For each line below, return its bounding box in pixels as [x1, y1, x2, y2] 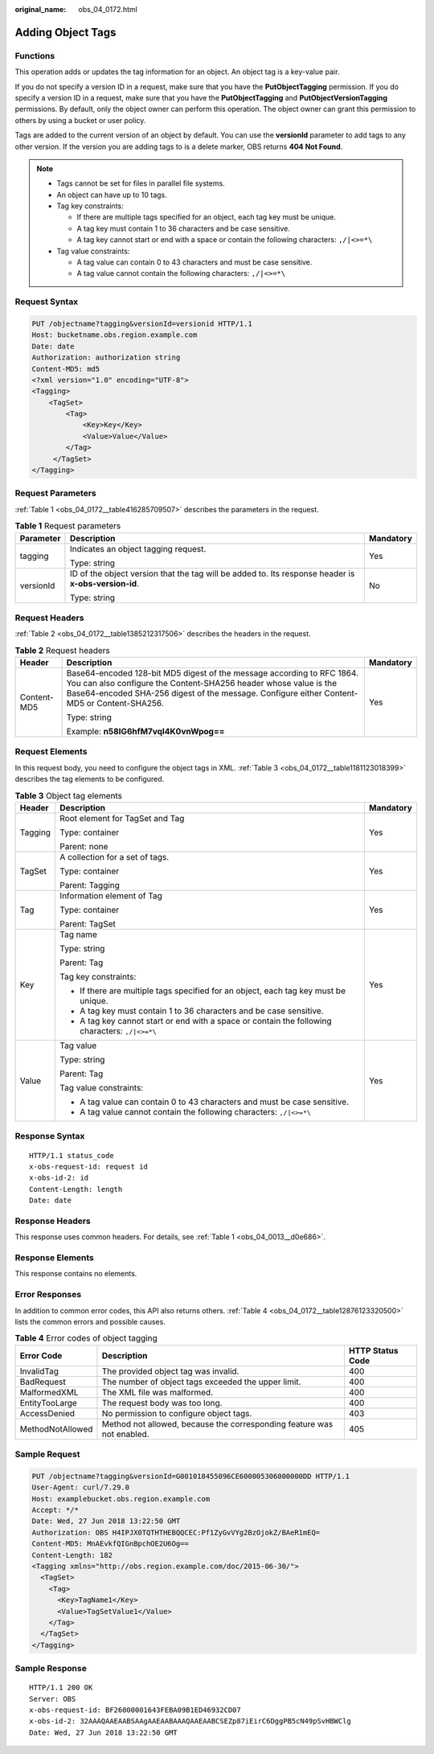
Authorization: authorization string [31, 353, 181, 362]
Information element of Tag [59, 889, 162, 901]
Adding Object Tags [14, 25, 117, 39]
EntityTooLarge [19, 1397, 78, 1408]
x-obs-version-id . [69, 577, 140, 589]
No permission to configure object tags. [101, 1407, 252, 1419]
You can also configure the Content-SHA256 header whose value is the [66, 678, 338, 689]
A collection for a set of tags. [59, 851, 169, 862]
